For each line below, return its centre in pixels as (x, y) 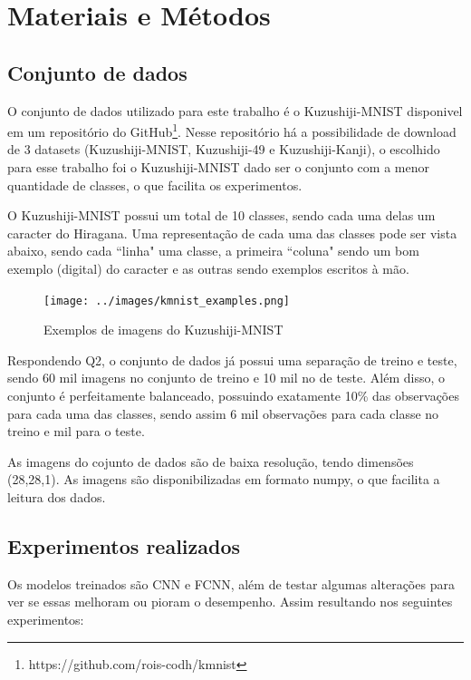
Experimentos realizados (124, 545)
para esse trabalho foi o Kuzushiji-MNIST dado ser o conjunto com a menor (218, 167)
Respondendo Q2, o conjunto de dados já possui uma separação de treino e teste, (232, 359)
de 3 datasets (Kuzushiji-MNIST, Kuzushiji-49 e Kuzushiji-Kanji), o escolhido (224, 149)
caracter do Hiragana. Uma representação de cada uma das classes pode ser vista (232, 233)
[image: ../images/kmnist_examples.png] (167, 301)
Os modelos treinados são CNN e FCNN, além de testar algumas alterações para (231, 583)
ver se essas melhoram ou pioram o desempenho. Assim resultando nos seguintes (230, 602)
